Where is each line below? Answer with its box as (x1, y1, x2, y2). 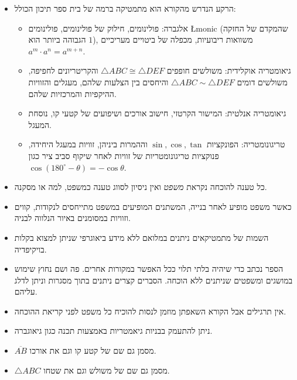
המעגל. (28, 118, 52, 130)
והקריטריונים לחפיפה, (28, 64, 98, 77)
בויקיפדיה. (14, 243, 47, 255)
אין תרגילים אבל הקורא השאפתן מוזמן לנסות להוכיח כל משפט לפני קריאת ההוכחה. (14, 305, 286, 317)
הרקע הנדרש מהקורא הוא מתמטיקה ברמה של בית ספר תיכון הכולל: (14, 2, 236, 14)
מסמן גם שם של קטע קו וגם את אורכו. (29, 344, 156, 357)
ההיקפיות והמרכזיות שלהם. (28, 87, 117, 99)
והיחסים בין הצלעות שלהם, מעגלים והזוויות (28, 75, 169, 88)
